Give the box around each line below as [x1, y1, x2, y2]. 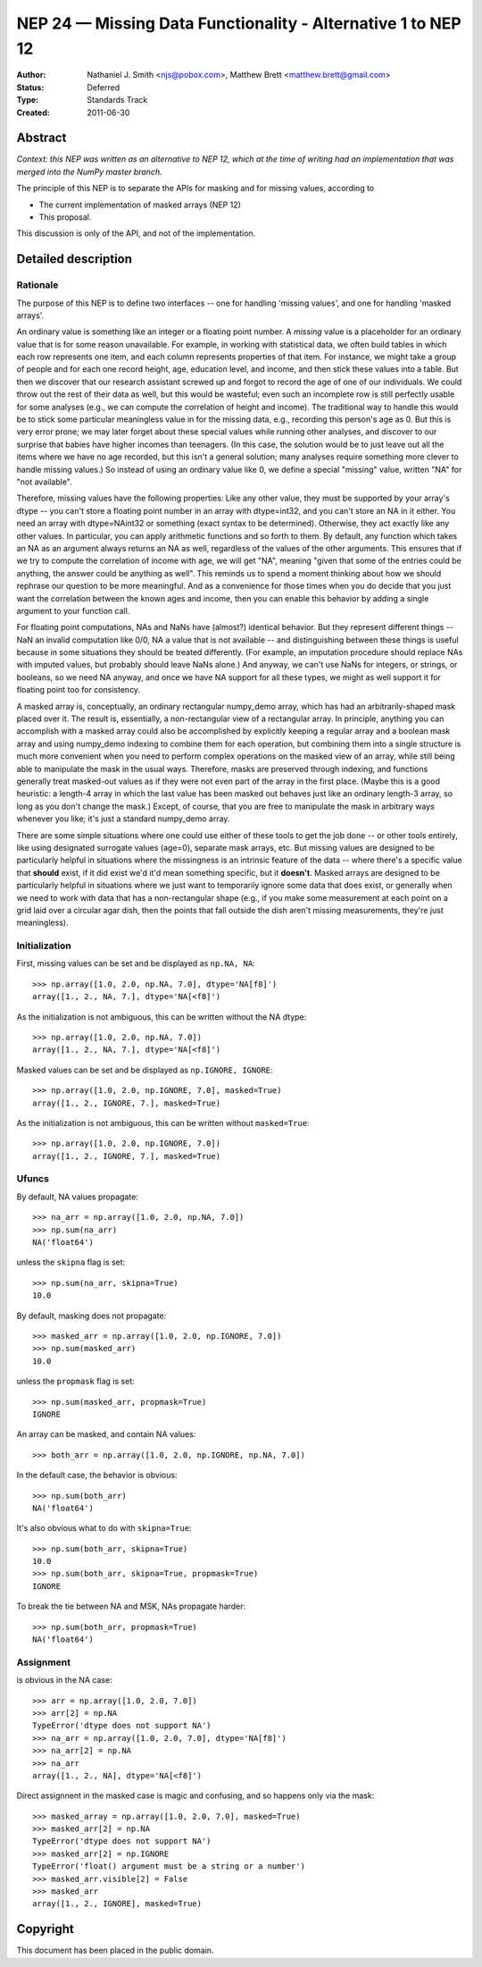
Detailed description [16, 251, 133, 267]
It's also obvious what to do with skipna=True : [16, 1523, 192, 1534]
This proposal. [38, 211, 92, 223]
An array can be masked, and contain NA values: [16, 1429, 196, 1440]
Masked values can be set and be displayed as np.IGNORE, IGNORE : [16, 1064, 273, 1075]
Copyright [16, 1921, 75, 1937]
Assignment [16, 1656, 71, 1669]
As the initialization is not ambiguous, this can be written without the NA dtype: [16, 1011, 307, 1022]
